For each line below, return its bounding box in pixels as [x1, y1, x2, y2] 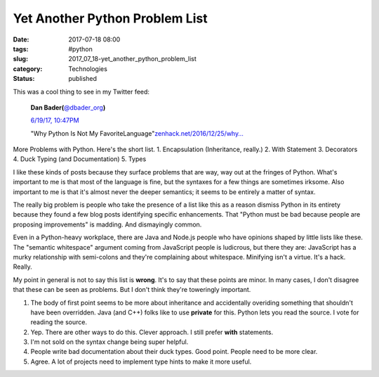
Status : [13, 75, 35, 83]
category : [13, 64, 43, 73]
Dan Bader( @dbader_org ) [30, 103, 106, 112]
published [68, 75, 98, 83]
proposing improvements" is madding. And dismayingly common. [13, 220, 202, 229]
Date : [13, 35, 29, 44]
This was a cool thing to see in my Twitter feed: [13, 87, 150, 96]
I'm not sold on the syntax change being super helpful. [30, 338, 189, 346]
